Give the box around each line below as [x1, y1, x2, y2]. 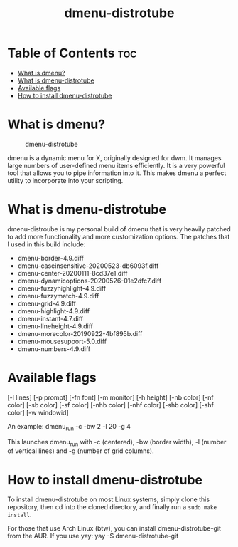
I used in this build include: [7, 240, 86, 249]
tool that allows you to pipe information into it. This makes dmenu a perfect [7, 169, 227, 177]
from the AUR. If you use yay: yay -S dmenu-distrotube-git [7, 532, 179, 541]
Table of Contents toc [7, 45, 137, 61]
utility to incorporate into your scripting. [7, 176, 124, 184]
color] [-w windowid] [7, 408, 69, 417]
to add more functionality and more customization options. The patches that [7, 232, 230, 241]
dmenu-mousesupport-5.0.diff [17, 337, 107, 345]
